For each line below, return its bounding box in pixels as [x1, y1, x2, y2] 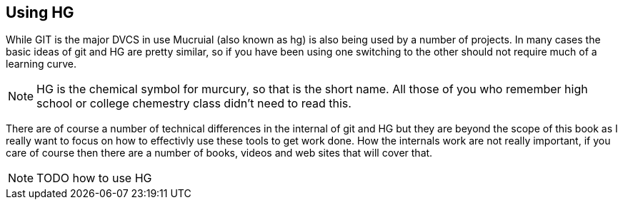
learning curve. [6, 58, 77, 70]
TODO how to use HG [36, 171, 152, 186]
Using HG [6, 4, 74, 21]
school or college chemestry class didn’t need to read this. [36, 96, 352, 111]
